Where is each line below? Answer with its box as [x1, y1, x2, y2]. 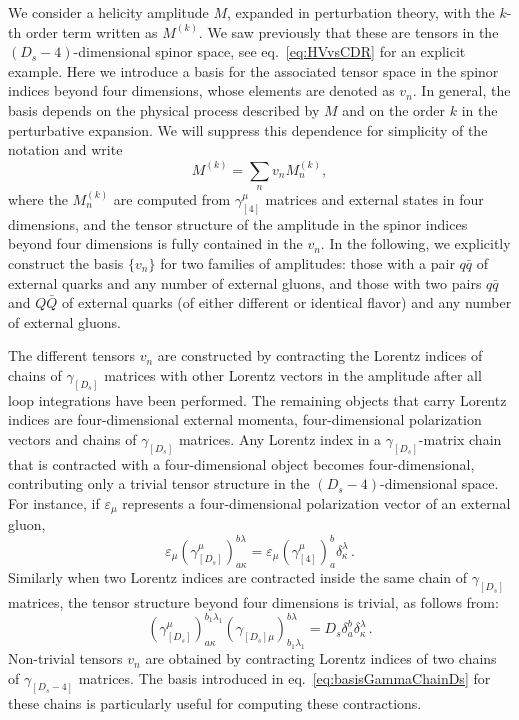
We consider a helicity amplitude [8, 2, 209, 22]
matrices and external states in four [265, 188, 484, 209]
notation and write [8, 139, 123, 160]
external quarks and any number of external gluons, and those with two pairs [8, 272, 482, 293]
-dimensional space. [380, 473, 499, 494]
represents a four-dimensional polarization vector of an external [122, 493, 511, 514]
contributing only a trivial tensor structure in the [8, 473, 310, 494]
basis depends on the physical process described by [8, 99, 320, 120]
